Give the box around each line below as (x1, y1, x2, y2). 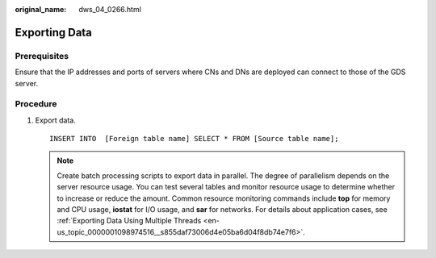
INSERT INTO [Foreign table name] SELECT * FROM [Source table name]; (49, 134, 339, 144)
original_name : (15, 5, 67, 14)
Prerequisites (15, 50, 69, 61)
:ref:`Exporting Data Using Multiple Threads (57, 216, 202, 226)
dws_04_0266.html (78, 5, 141, 14)
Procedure (15, 98, 57, 110)
